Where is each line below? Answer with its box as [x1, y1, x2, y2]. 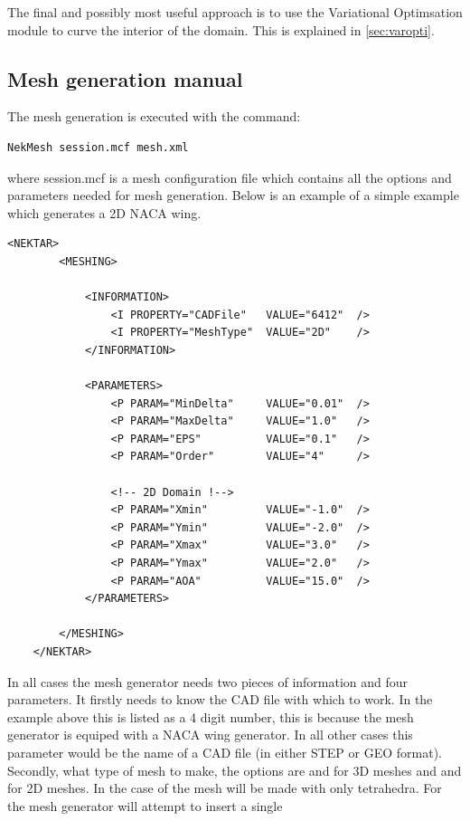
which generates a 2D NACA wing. [7, 203, 202, 222]
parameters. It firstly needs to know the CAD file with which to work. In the [7, 690, 433, 709]
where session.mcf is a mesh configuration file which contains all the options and [7, 167, 452, 186]
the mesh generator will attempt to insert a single [7, 796, 283, 815]
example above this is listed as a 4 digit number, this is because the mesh [7, 707, 414, 726]
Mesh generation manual [7, 64, 243, 92]
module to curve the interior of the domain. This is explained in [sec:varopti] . [7, 20, 435, 39]
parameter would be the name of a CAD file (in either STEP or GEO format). [7, 742, 442, 761]
